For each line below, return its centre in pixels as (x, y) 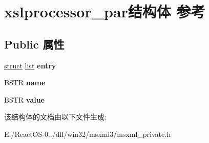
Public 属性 (34, 44)
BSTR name (25, 82)
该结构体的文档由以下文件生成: (55, 117)
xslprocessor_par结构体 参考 (105, 11)
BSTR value (24, 99)
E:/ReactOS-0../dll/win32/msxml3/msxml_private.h (87, 134)
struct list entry (30, 65)
